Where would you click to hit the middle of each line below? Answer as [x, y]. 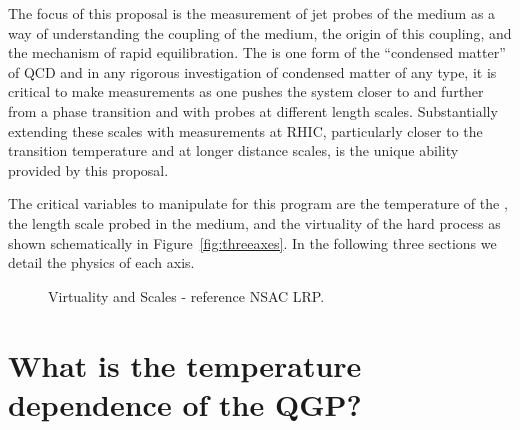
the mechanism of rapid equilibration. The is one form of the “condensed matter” [257, 52]
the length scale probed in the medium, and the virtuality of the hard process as [254, 222]
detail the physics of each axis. [101, 262]
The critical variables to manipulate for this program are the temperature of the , [258, 203]
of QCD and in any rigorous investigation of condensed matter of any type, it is [252, 71]
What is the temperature [185, 364]
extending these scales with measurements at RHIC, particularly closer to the [245, 130]
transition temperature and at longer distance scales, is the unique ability [233, 150]
